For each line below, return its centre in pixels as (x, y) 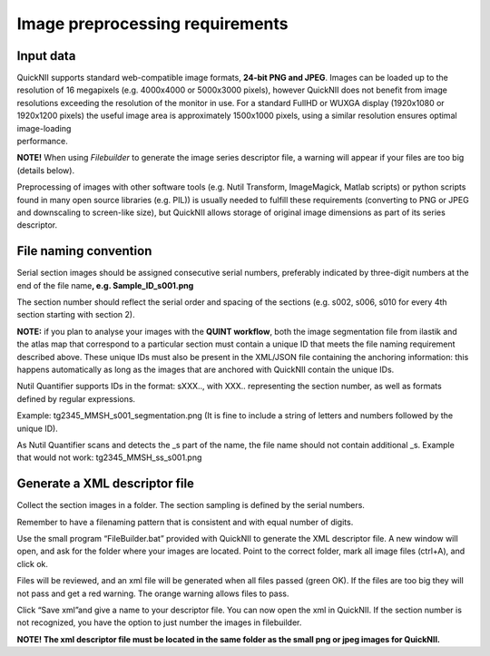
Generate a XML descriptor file (106, 484)
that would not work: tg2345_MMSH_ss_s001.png (109, 457)
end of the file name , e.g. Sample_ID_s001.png (105, 285)
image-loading (44, 128)
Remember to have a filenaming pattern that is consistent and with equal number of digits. (185, 522)
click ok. (33, 563)
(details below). (46, 170)
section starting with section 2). (76, 315)
